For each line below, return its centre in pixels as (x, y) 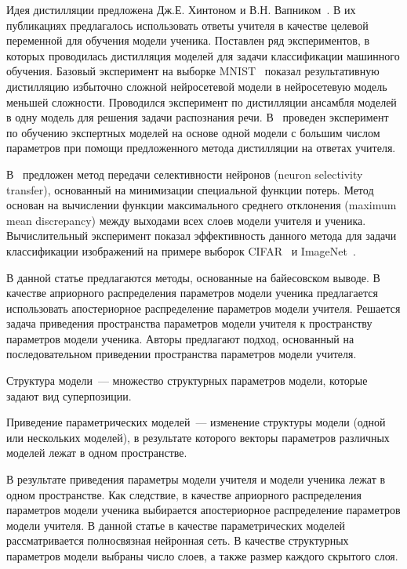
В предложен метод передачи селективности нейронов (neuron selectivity (185, 174)
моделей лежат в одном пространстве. (97, 453)
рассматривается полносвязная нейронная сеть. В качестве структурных (178, 540)
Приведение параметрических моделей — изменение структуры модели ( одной (196, 422)
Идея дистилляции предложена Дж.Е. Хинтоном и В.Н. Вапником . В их (181, 9)
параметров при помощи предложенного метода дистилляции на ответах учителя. (201, 148)
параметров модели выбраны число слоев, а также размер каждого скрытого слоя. (202, 556)
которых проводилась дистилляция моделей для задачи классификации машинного (203, 55)
